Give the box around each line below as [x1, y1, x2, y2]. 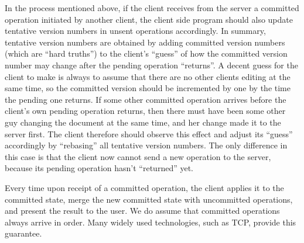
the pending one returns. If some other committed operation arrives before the [5, 93, 286, 105]
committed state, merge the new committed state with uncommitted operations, [5, 193, 293, 205]
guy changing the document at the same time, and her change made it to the [5, 116, 281, 128]
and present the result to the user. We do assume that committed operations [5, 204, 280, 217]
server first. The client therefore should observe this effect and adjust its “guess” [5, 127, 293, 140]
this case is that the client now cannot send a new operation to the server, [5, 150, 271, 162]
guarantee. [5, 227, 42, 239]
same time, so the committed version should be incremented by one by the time [5, 82, 291, 94]
